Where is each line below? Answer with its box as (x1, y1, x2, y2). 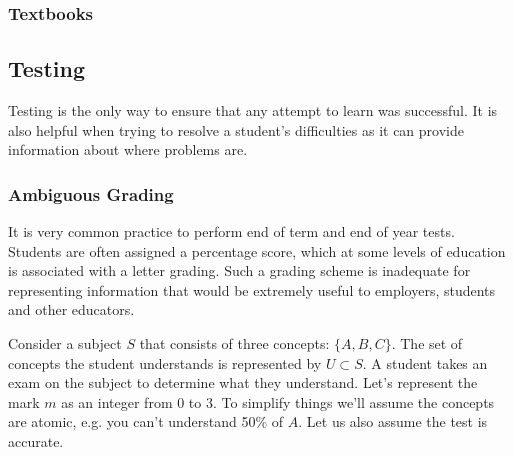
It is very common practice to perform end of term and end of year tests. (8, 221, 455, 242)
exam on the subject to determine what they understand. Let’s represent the (8, 372, 478, 393)
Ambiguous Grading (8, 181, 174, 206)
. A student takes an (362, 352, 488, 373)
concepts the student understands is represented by (8, 352, 322, 373)
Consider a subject (8, 333, 122, 354)
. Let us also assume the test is (298, 411, 488, 432)
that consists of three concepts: (139, 333, 330, 354)
